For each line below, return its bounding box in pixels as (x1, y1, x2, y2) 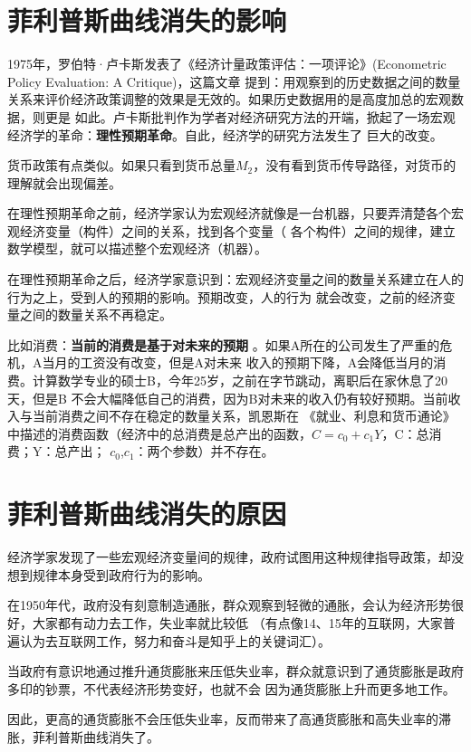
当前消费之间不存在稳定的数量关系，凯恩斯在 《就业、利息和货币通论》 (32, 406, 456, 425)
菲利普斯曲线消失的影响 (7, 2, 287, 39)
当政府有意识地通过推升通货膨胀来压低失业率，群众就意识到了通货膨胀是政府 (7, 662, 464, 681)
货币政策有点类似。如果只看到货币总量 (7, 156, 235, 175)
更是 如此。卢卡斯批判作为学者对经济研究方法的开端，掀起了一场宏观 (44, 107, 456, 126)
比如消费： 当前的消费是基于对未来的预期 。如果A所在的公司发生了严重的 (7, 335, 440, 354)
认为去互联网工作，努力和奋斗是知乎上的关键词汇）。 (19, 631, 331, 650)
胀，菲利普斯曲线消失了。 (7, 727, 159, 746)
